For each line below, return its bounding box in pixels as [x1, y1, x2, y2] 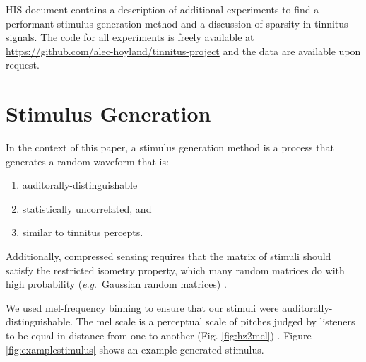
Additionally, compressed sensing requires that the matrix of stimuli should [6, 249, 331, 264]
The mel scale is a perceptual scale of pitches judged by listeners [76, 314, 355, 329]
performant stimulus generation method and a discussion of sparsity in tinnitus [6, 16, 348, 30]
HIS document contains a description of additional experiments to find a [6, 2, 319, 16]
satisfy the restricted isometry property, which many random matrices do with [6, 262, 345, 277]
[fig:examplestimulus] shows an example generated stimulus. [6, 341, 264, 356]
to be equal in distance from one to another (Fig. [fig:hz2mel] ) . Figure [6, 328, 312, 343]
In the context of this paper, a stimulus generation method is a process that [6, 140, 334, 155]
